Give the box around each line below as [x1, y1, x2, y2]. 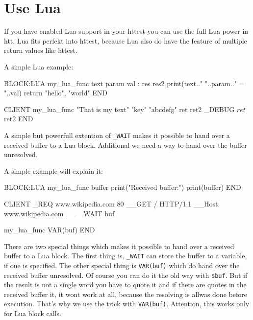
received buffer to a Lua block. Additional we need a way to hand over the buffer [4, 139, 247, 150]
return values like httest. [4, 45, 77, 55]
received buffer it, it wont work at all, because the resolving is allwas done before [4, 289, 247, 299]
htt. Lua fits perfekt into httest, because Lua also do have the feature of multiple [4, 35, 247, 46]
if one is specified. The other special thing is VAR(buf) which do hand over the [4, 260, 240, 270]
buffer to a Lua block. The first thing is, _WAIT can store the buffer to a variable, [4, 251, 247, 261]
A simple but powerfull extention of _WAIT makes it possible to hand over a [4, 130, 230, 140]
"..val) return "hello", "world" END [4, 88, 108, 98]
